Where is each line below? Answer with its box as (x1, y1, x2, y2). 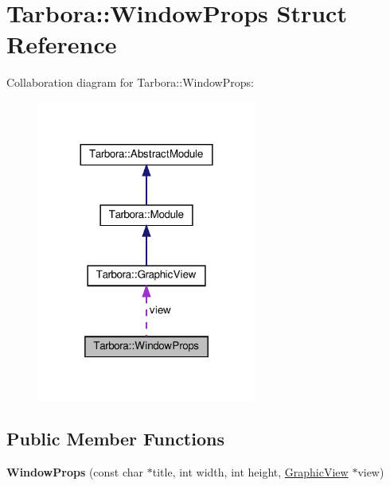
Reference (6, 28, 117, 60)
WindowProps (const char (6, 463, 144, 480)
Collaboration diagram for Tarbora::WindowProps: (6, 74, 254, 91)
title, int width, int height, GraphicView (152, 463, 349, 480)
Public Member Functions (6, 426, 224, 450)
